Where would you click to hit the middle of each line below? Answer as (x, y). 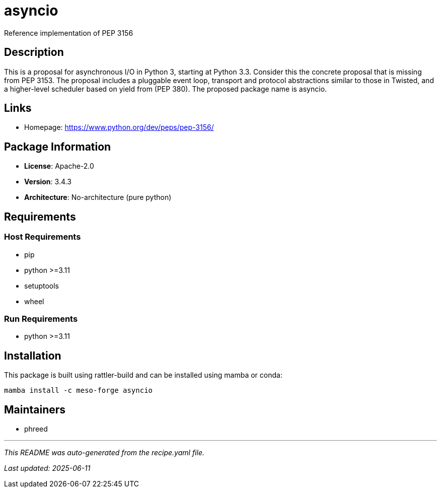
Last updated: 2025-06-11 (47, 468)
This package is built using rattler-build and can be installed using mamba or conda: (143, 375)
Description (34, 52)
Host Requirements (43, 237)
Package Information (58, 147)
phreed (36, 429)
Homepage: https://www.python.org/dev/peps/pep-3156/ (119, 127)
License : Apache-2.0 (59, 166)
